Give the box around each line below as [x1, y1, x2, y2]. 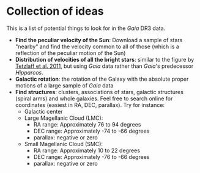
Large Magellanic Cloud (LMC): [24, 114, 103, 122]
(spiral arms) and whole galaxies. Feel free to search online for [15, 95, 173, 102]
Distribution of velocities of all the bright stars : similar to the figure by [15, 56, 194, 63]
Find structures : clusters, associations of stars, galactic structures [15, 88, 183, 95]
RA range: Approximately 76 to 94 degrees [33, 120, 141, 128]
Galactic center [24, 108, 63, 115]
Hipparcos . [15, 68, 44, 76]
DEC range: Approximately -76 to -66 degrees [33, 153, 150, 160]
